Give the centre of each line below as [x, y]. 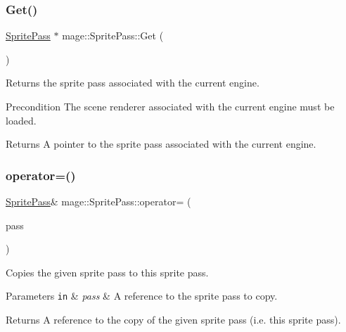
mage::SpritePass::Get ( [113, 36]
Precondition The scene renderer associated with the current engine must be [170, 106]
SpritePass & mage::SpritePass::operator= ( [98, 201]
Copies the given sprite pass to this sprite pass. [107, 272]
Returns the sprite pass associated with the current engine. [133, 83]
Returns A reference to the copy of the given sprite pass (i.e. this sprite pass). [173, 320]
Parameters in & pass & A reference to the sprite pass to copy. [142, 296]
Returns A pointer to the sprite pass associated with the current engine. [161, 144]
